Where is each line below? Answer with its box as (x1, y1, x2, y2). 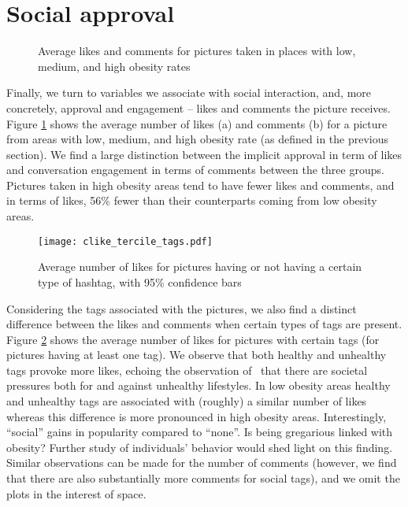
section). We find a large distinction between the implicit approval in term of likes (6, 146, 402, 162)
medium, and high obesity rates (38, 57, 191, 74)
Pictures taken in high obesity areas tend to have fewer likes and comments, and (6, 176, 395, 193)
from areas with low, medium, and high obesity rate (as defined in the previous (6, 131, 389, 147)
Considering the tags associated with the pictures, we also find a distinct (6, 300, 357, 316)
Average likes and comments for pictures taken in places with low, (38, 43, 356, 59)
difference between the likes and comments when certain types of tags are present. (6, 316, 402, 332)
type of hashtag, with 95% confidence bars (38, 273, 242, 290)
